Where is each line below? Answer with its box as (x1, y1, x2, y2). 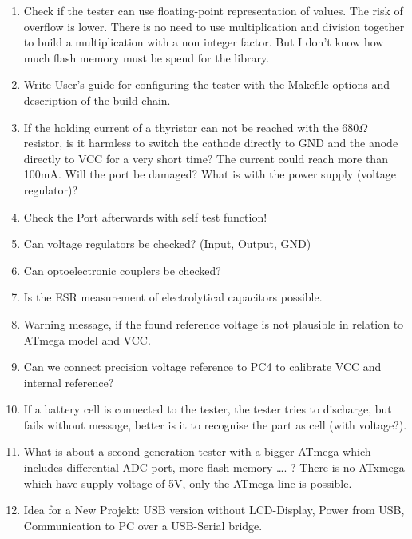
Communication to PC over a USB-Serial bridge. (23, 517, 263, 533)
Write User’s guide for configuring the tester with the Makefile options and (23, 76, 390, 93)
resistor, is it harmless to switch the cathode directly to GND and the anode (23, 134, 398, 151)
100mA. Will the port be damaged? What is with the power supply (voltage (23, 166, 396, 182)
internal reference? (23, 373, 114, 390)
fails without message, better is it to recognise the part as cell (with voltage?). (23, 416, 407, 433)
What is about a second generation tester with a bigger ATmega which (23, 443, 371, 460)
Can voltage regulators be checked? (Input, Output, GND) (23, 235, 311, 252)
